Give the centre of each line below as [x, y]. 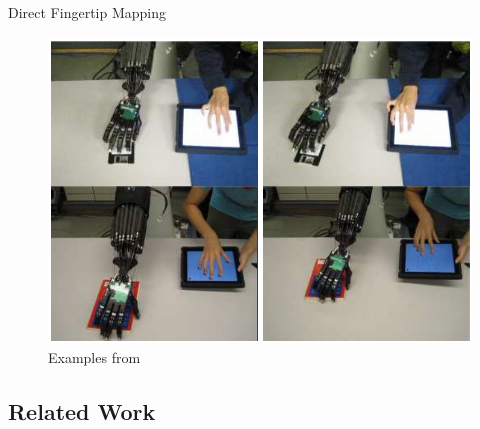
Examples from [94, 356]
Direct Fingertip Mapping [87, 12]
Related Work [82, 410]
